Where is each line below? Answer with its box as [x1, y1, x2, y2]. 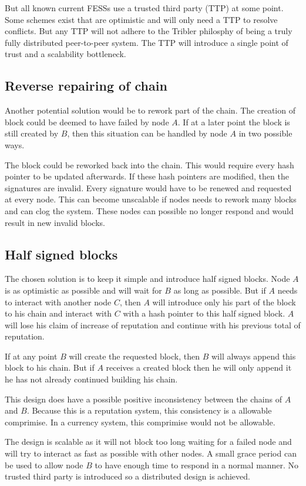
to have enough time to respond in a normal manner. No [95, 458, 299, 471]
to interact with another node [5, 295, 112, 308]
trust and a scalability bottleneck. [5, 48, 126, 60]
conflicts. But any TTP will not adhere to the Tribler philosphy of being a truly [5, 25, 292, 37]
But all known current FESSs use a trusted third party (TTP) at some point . [5, 2, 284, 14]
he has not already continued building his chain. [5, 373, 178, 385]
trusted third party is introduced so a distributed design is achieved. [5, 470, 250, 482]
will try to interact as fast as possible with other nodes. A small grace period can [5, 447, 297, 460]
